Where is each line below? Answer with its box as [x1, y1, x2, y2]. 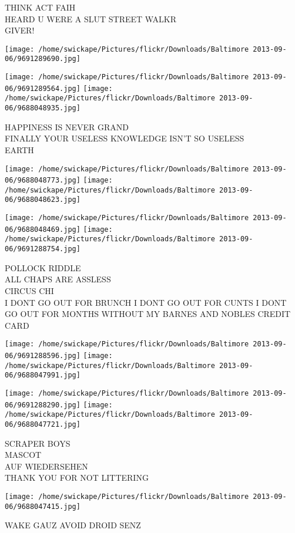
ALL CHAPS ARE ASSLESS [5, 273, 111, 285]
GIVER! [5, 24, 35, 36]
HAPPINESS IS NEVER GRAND [5, 120, 129, 133]
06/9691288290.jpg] [5, 400, 81, 409]
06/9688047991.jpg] [5, 371, 81, 380]
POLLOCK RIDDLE [5, 261, 81, 274]
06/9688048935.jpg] [5, 104, 81, 113]
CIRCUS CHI [5, 284, 54, 296]
